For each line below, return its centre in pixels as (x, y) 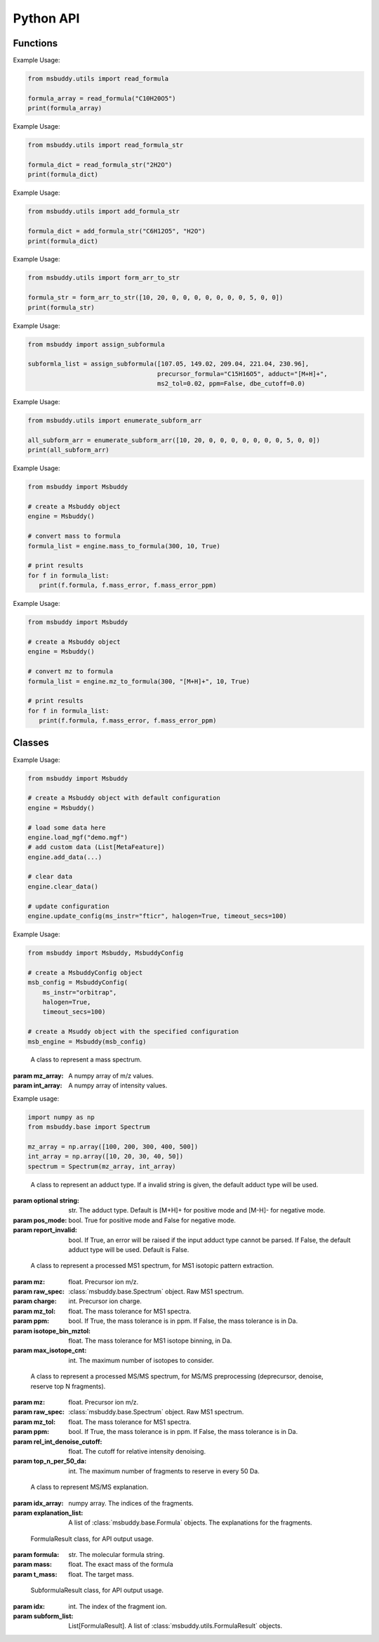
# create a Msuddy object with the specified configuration (133, 1032)
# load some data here (67, 827)
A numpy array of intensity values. (118, 1085)
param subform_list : (43, 1616)
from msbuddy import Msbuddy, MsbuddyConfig (106, 953)
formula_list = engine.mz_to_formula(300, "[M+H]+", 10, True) (139, 681)
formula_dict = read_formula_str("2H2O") (100, 164)
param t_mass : (35, 1574)
